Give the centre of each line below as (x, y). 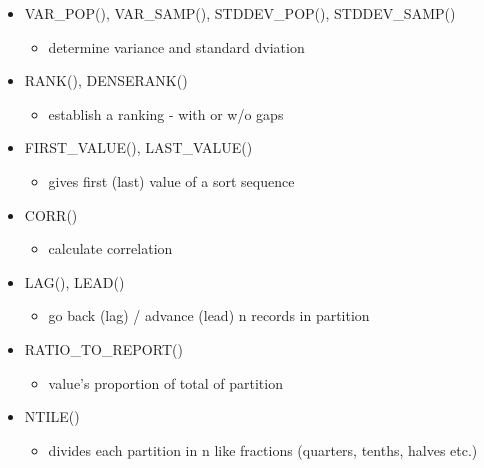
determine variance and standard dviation (176, 46)
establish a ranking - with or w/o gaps (166, 113)
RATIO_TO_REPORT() (103, 348)
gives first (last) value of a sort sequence (171, 180)
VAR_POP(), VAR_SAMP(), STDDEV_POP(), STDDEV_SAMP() (240, 13)
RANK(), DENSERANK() (106, 80)
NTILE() (52, 416)
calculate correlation (110, 248)
